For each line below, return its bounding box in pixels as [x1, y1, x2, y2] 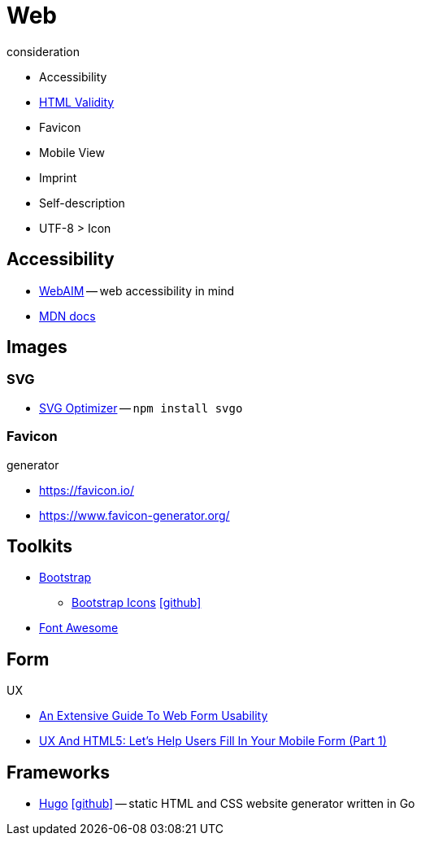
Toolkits [7, 535, 72, 556]
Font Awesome [39, 621, 119, 635]
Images [7, 337, 67, 358]
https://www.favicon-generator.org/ [39, 508, 230, 522]
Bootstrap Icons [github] [72, 596, 202, 610]
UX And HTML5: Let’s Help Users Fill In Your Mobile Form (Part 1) [39, 734, 387, 748]
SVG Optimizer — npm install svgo [39, 400, 243, 415]
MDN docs [39, 308, 96, 323]
